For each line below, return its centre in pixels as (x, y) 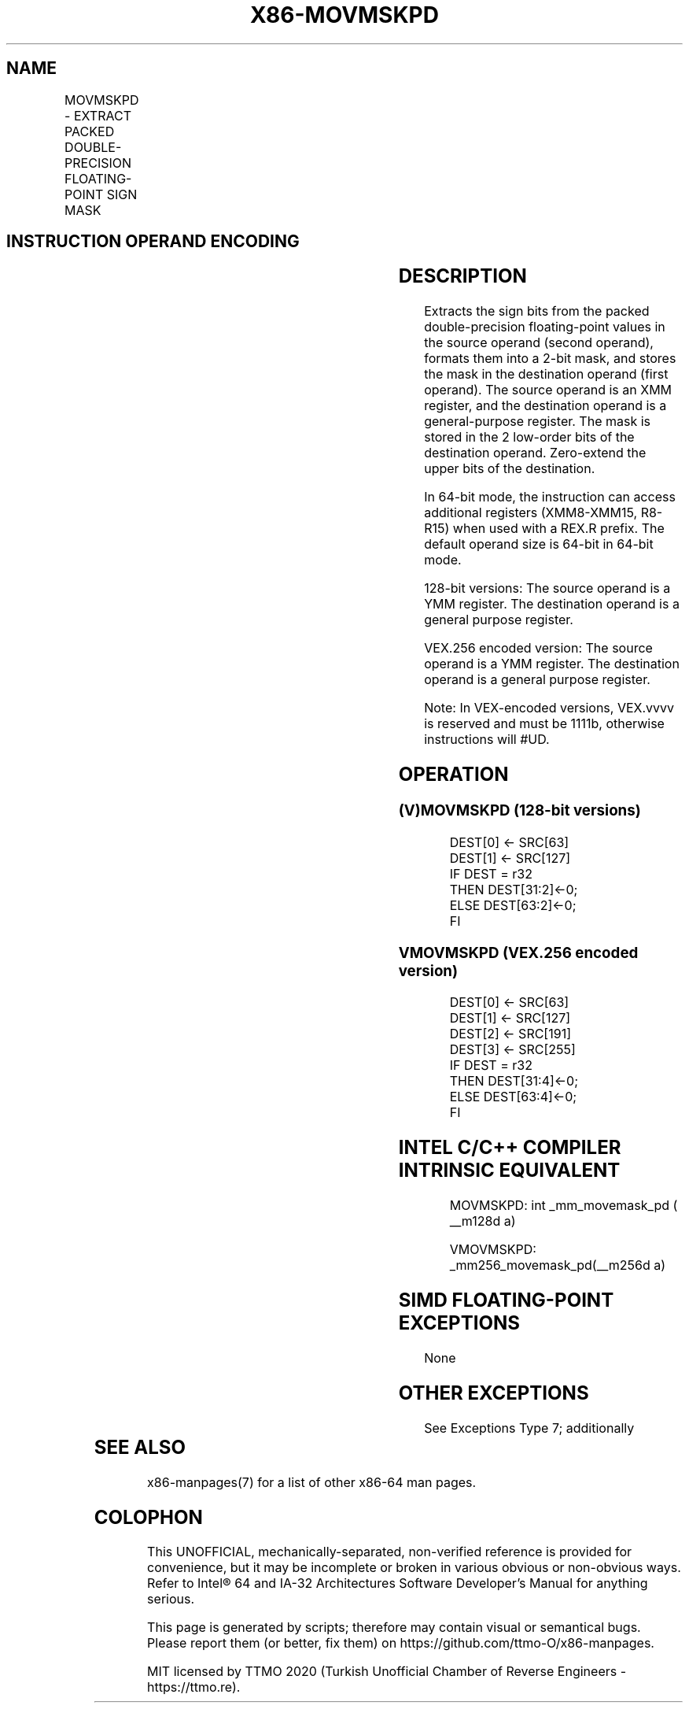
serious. (171, 1599)
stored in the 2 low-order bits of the (529, 437)
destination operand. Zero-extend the (535, 453)
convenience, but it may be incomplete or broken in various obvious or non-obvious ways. (414, 1568)
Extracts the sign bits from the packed (537, 311)
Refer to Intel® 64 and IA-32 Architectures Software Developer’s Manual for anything (398, 1583)
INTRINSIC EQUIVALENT (509, 1171)
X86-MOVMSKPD (344, 15)
